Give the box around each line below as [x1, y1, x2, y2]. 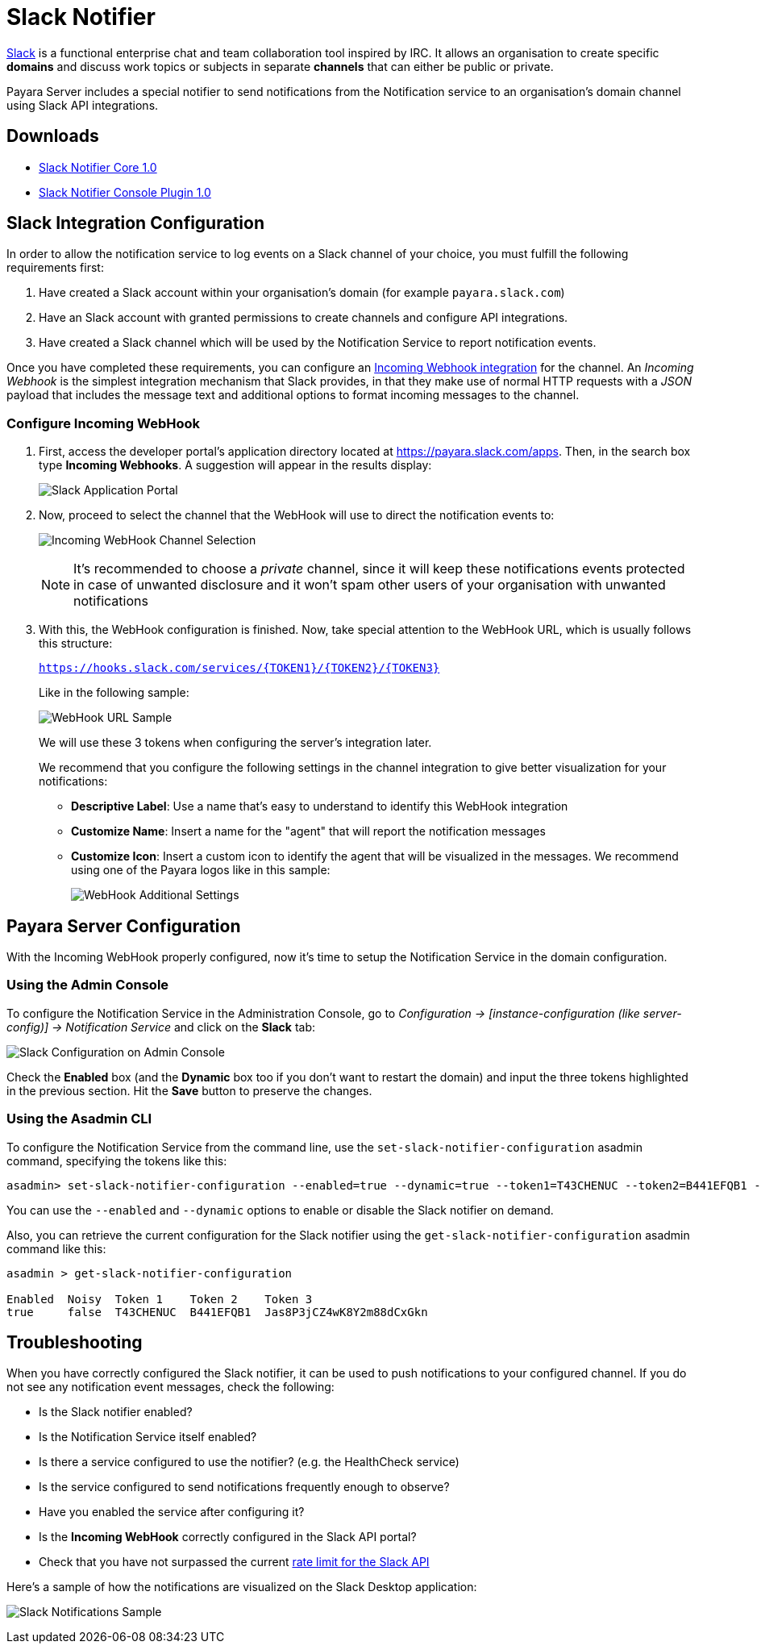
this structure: [39, 636, 113, 651]
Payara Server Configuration [6, 915, 241, 936]
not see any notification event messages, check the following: [6, 1380, 335, 1394]
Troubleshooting [6, 1331, 143, 1352]
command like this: [6, 1241, 106, 1256]
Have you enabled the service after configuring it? [39, 1505, 305, 1519]
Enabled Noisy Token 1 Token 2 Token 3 [6, 1292, 313, 1306]
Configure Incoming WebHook [6, 415, 200, 431]
